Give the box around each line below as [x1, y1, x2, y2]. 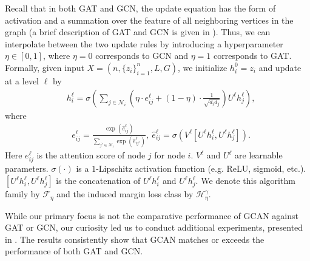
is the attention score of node [36, 149, 146, 161]
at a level [5, 74, 39, 87]
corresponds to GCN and [95, 49, 189, 62]
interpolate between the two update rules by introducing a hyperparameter [5, 37, 283, 50]
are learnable [235, 149, 283, 161]
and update [258, 61, 302, 73]
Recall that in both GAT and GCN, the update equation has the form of [5, 2, 276, 14]
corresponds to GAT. [214, 49, 292, 62]
